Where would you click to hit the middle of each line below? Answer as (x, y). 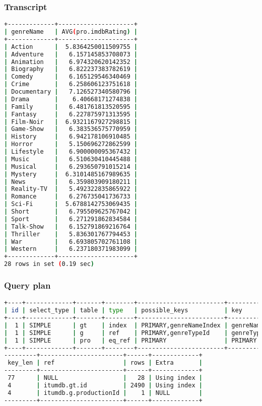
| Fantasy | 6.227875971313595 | (71, 114)
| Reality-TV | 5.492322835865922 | (71, 189)
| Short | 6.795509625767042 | (71, 212)
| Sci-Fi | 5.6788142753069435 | (71, 204)
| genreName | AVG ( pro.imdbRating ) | (71, 32)
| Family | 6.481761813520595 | (71, 107)
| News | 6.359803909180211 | (71, 182)
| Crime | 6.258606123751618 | (71, 84)
